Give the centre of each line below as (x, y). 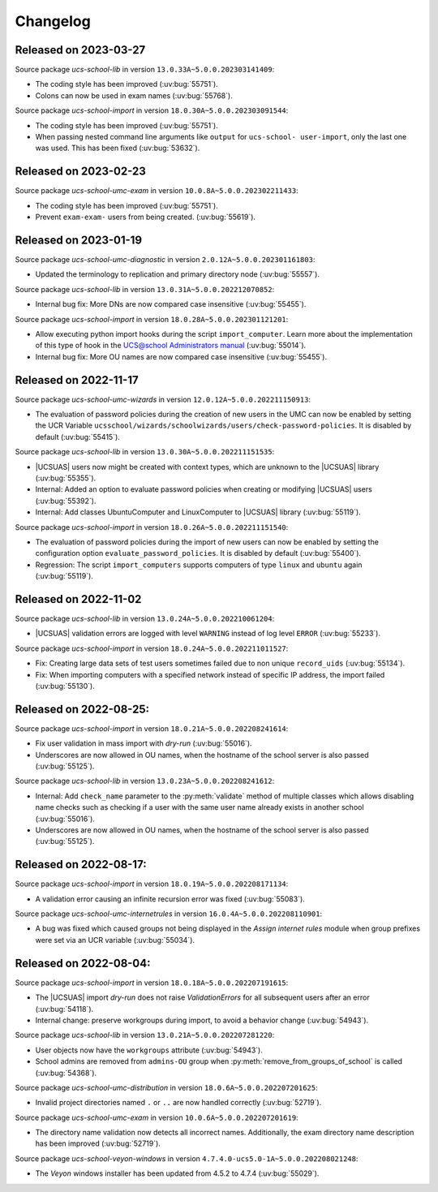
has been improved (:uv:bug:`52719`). (98, 1143)
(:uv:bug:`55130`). (65, 686)
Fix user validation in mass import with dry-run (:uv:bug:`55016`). (144, 743)
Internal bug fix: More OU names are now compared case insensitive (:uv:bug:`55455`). (181, 356)
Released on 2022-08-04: (83, 963)
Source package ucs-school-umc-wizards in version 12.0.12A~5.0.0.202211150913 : (163, 399)
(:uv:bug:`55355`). (66, 478)
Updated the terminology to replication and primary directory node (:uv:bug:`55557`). (178, 274)
